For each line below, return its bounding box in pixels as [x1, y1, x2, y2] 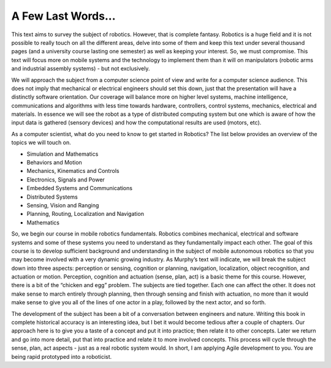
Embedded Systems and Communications [26, 185, 133, 192]
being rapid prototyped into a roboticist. [11, 353, 112, 360]
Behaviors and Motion [26, 159, 82, 166]
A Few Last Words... [11, 9, 116, 23]
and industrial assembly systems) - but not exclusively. [11, 65, 150, 72]
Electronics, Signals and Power [26, 175, 105, 183]
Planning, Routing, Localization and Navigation [26, 210, 144, 218]
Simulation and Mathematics [26, 150, 99, 158]
